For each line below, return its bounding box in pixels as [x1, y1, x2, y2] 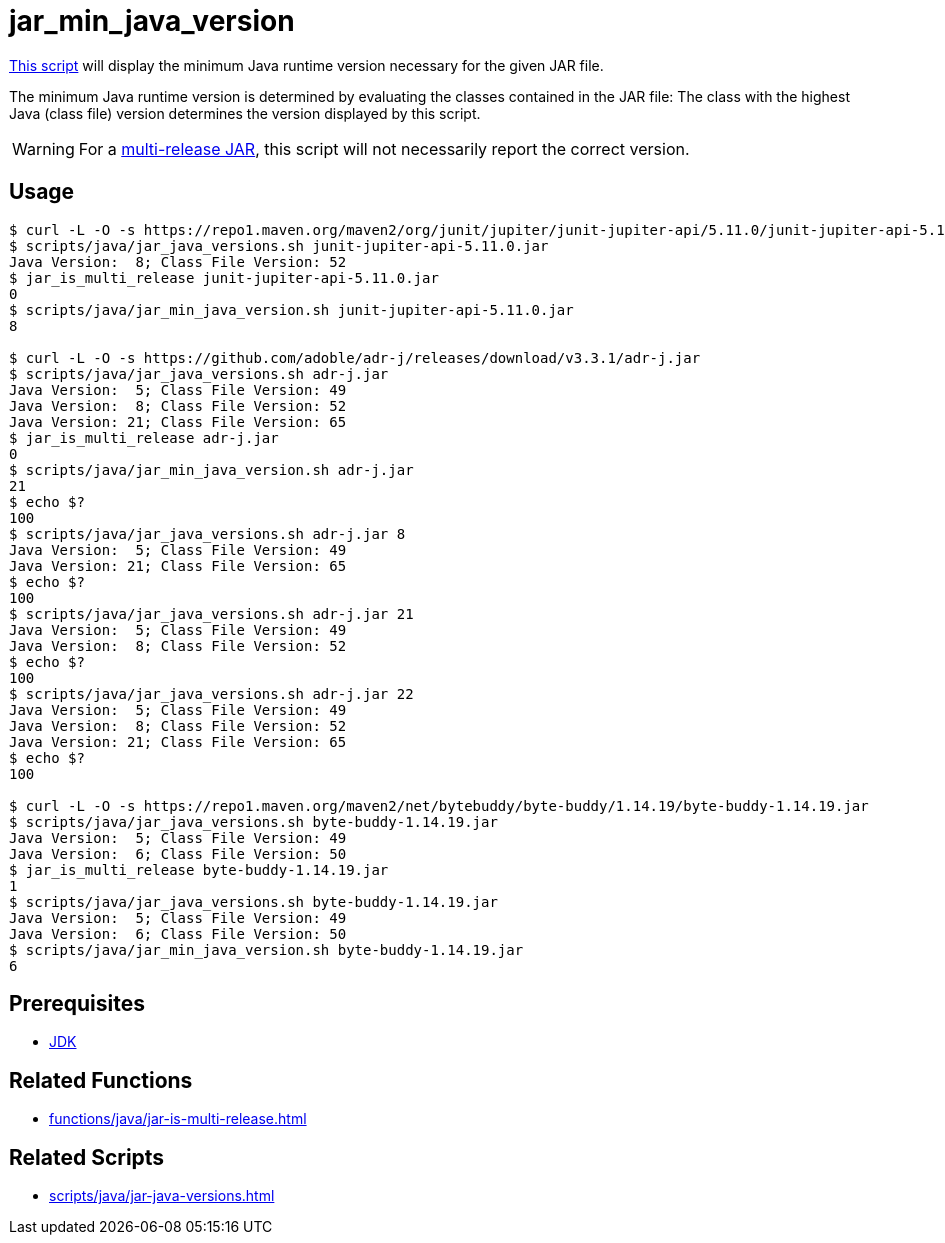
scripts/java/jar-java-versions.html [49, 1187, 275, 1205]
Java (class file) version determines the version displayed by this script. [9, 104, 481, 122]
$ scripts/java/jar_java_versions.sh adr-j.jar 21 [9, 605, 414, 622]
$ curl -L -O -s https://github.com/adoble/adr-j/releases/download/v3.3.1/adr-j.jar [9, 349, 701, 366]
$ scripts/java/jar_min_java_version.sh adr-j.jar [9, 461, 414, 478]
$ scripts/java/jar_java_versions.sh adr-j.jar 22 [9, 685, 414, 702]
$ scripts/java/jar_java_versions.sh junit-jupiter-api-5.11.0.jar [9, 237, 549, 254]
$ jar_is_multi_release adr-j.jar [9, 429, 279, 446]
